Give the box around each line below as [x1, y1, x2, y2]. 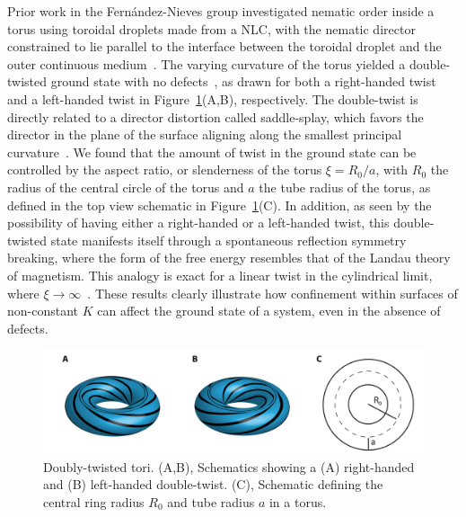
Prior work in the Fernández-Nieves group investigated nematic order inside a [7, 2, 435, 20]
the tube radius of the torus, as [259, 177, 431, 196]
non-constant [7, 301, 79, 320]
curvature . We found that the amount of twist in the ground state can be [7, 142, 417, 161]
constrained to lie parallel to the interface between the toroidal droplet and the [7, 37, 442, 56]
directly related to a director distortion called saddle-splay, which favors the [7, 107, 424, 126]
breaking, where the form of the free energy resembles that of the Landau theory [7, 248, 451, 267]
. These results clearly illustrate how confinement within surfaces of [87, 283, 458, 302]
